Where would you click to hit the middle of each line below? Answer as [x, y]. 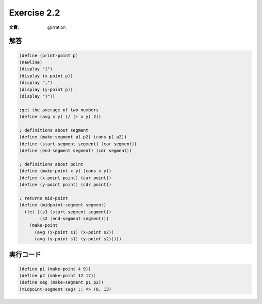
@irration [57, 27]
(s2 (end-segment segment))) [74, 218]
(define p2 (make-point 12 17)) [58, 276]
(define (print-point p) [49, 55]
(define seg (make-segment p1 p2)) [61, 282]
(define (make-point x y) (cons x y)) [65, 171]
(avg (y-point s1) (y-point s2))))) [78, 239]
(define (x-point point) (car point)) [65, 178]
